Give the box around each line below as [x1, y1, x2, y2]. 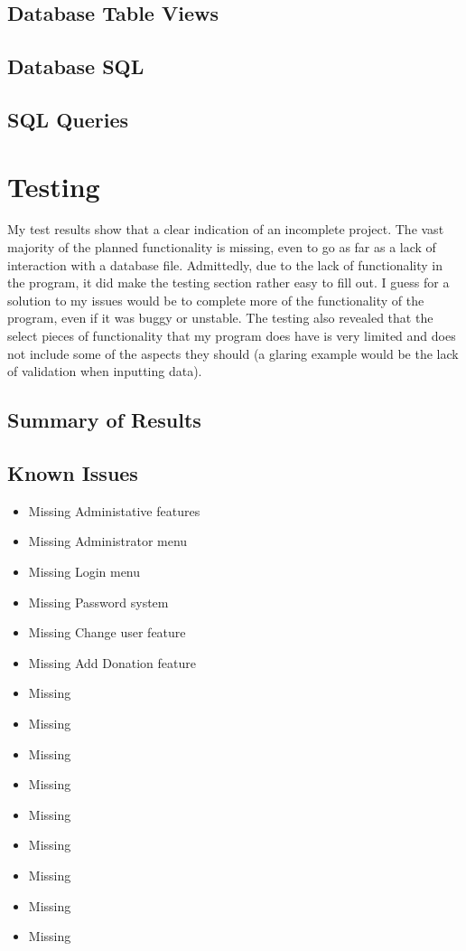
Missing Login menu [28, 561, 141, 580]
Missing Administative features [28, 501, 200, 520]
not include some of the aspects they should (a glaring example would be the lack [7, 344, 459, 363]
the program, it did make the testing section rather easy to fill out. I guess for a [7, 273, 450, 292]
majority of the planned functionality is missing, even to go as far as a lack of [7, 238, 436, 257]
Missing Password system [28, 592, 169, 611]
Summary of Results [7, 406, 201, 434]
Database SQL [7, 52, 144, 80]
